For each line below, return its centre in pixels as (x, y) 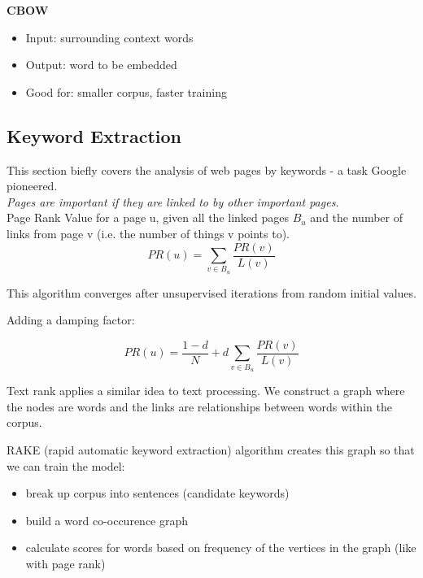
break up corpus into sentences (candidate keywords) (157, 493)
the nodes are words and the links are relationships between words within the (199, 406)
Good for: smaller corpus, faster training (126, 91)
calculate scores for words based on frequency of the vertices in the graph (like (221, 548)
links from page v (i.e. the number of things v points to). (148, 233)
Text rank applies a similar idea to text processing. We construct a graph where (206, 391)
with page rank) (65, 563)
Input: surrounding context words (109, 37)
